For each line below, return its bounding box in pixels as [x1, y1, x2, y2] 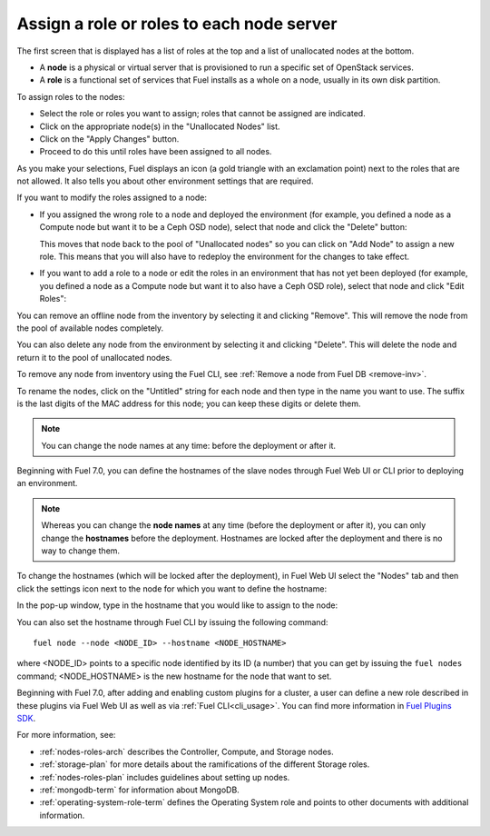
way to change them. [41, 545, 121, 556]
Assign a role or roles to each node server [16, 14, 338, 34]
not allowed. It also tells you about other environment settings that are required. [16, 175, 314, 186]
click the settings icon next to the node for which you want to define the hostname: [16, 582, 327, 594]
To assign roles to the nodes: [16, 91, 125, 102]
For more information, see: [16, 730, 116, 741]
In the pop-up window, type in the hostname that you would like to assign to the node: [16, 600, 338, 611]
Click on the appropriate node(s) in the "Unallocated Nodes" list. [39, 121, 280, 132]
